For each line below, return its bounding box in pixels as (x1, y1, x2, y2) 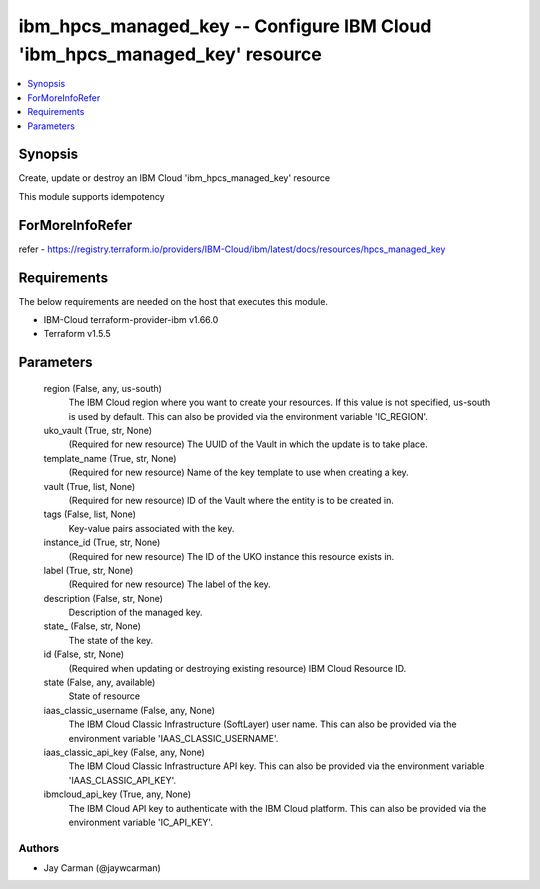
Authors (18, 841, 60, 855)
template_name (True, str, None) (43, 452, 177, 464)
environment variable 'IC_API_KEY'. (68, 816, 214, 828)
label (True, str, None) (43, 564, 134, 576)
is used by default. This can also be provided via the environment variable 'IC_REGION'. (68, 410, 429, 422)
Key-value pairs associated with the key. (68, 522, 235, 534)
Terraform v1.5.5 (43, 328, 112, 340)
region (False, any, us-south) (43, 382, 162, 394)
